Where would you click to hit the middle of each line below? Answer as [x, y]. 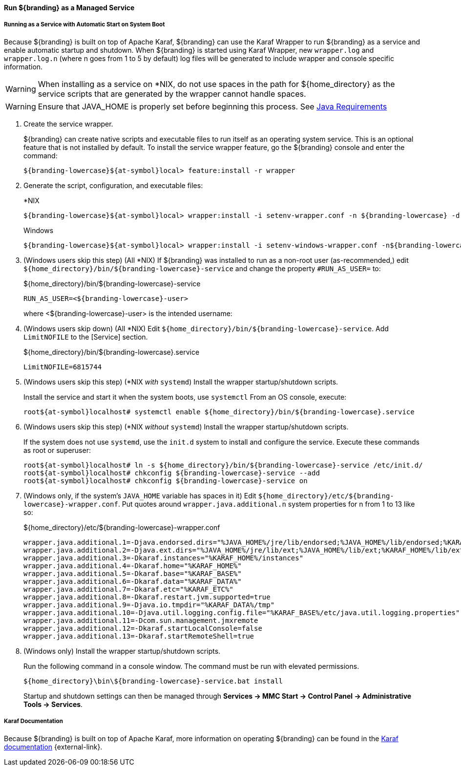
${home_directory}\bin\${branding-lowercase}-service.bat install [153, 681]
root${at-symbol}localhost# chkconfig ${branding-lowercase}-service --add [172, 473]
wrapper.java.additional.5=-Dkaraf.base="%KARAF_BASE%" [133, 573]
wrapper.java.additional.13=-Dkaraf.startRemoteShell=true [139, 636]
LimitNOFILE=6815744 [63, 367]
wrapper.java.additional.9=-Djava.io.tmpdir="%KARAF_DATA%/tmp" [149, 605]
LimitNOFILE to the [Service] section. [86, 337]
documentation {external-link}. [53, 747]
